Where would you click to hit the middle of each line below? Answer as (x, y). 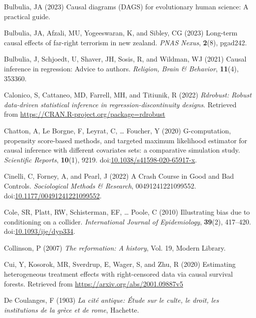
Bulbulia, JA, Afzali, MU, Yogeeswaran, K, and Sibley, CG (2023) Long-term (121, 33)
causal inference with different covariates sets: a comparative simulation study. (122, 150)
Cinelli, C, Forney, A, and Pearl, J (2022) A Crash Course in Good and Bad (119, 176)
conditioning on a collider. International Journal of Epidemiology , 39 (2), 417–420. (128, 221)
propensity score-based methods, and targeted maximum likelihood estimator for (126, 140)
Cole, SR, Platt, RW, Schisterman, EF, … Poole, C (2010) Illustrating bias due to (127, 212)
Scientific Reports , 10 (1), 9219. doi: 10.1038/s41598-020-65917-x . (100, 159)
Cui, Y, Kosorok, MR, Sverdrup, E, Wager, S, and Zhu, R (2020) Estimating (120, 264)
